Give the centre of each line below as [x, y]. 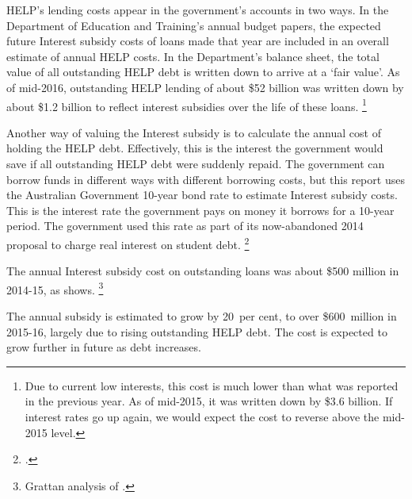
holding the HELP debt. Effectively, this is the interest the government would [195, 148]
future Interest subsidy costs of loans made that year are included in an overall [198, 41]
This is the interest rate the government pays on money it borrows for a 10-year [200, 210]
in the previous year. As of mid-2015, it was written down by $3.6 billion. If [209, 401]
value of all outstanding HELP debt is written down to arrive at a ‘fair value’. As [203, 72]
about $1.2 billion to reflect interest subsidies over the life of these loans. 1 [187, 105]
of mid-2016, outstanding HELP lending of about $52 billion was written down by [205, 87]
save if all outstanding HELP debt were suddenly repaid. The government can [196, 163]
